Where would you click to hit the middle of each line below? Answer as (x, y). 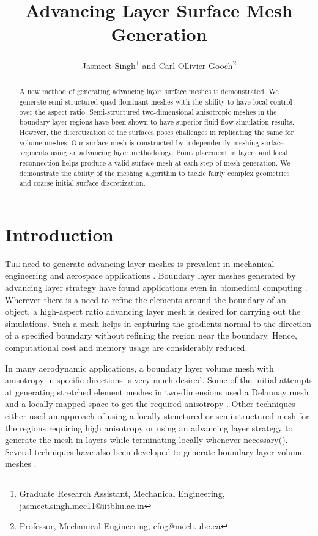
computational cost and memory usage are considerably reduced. (126, 347)
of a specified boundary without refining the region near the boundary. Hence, (151, 335)
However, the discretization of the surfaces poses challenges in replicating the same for (157, 132)
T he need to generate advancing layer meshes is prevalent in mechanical (140, 263)
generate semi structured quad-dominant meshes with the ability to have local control (156, 102)
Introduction (59, 234)
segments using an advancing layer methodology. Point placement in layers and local (153, 152)
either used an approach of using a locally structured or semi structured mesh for (157, 415)
